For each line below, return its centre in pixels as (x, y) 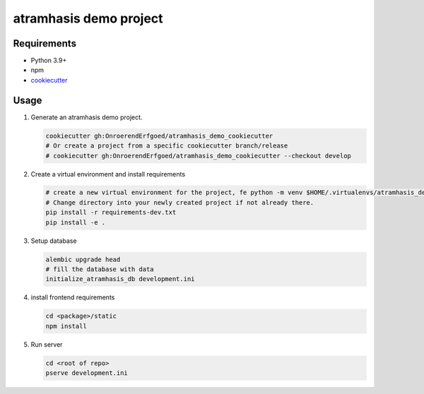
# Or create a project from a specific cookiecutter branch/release (167, 146)
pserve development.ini (87, 373)
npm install (66, 326)
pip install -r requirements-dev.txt (111, 213)
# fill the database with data (100, 269)
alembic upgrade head (83, 259)
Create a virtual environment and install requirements (108, 174)
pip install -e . (76, 222)
